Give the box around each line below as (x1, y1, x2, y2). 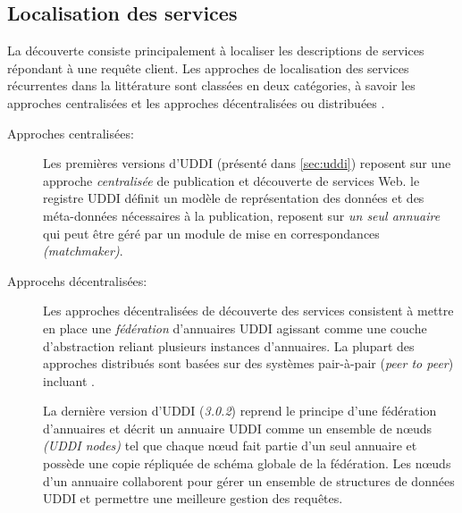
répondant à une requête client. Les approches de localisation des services (7, 58, 409, 77)
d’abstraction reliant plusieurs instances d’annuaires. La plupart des (43, 336, 415, 355)
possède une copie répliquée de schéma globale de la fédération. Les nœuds (43, 454, 451, 473)
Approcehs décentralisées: (7, 271, 147, 290)
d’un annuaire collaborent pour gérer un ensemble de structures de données (43, 471, 455, 490)
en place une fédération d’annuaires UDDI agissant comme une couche (43, 318, 427, 337)
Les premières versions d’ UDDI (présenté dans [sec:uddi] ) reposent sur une (43, 154, 451, 172)
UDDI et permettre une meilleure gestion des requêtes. (43, 489, 343, 508)
